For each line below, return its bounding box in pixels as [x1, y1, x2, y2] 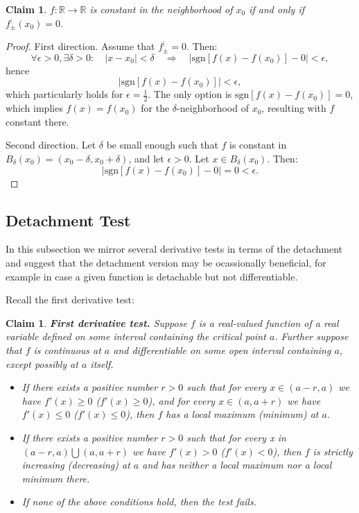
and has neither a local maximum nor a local [142, 457, 332, 472]
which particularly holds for [6, 87, 123, 101]
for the [141, 101, 170, 115]
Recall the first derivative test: [6, 292, 134, 307]
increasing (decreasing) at [21, 457, 130, 472]
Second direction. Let [6, 137, 96, 152]
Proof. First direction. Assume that [6, 39, 155, 53]
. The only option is [148, 87, 232, 101]
